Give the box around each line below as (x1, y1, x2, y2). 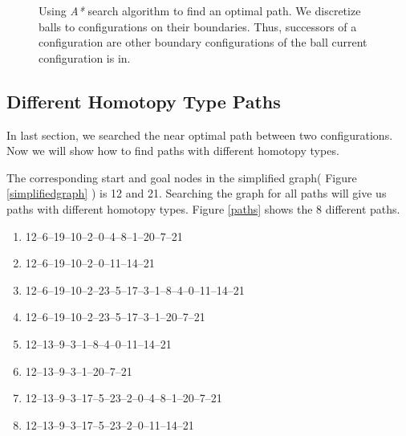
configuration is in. (39, 49, 131, 66)
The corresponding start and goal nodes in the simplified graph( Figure (6, 169, 357, 185)
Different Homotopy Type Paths (6, 88, 281, 113)
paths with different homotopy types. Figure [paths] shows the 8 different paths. (6, 200, 400, 217)
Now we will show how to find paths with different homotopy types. (6, 142, 339, 159)
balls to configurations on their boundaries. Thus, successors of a (39, 18, 357, 35)
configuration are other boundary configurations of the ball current (39, 34, 367, 51)
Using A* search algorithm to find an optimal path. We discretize (39, 2, 361, 18)
